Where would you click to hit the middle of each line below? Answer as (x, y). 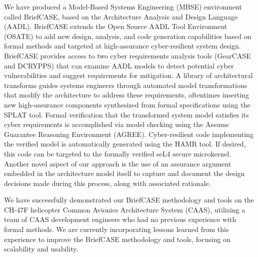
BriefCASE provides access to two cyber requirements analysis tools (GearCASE (127, 55)
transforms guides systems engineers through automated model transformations (126, 85)
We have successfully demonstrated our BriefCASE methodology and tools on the (129, 200)
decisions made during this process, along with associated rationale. (107, 183)
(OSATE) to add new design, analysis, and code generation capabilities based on (128, 36)
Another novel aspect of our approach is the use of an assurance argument (118, 163)
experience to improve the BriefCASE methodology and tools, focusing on (117, 239)
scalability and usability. (41, 249)
